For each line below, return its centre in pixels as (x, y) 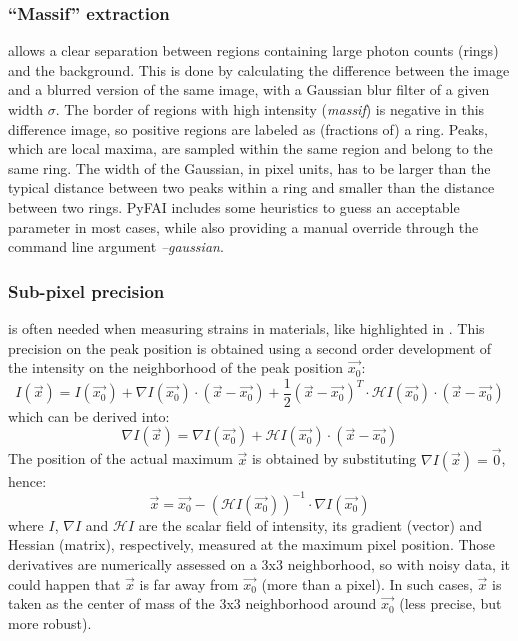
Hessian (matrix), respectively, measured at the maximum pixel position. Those (252, 544)
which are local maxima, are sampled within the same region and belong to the (250, 148)
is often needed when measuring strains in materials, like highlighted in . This (246, 327)
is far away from (189, 583)
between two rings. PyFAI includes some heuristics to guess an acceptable (234, 206)
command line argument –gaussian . (116, 246)
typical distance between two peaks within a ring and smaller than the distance (251, 187)
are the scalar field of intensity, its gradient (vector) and (310, 524)
